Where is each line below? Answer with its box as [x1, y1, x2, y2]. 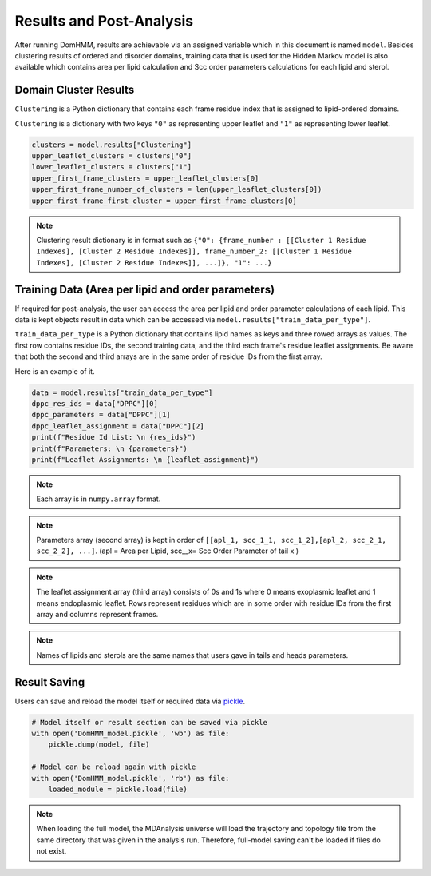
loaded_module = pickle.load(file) [48, 785, 188, 794]
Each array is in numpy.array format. [36, 494, 161, 504]
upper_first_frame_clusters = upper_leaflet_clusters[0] [31, 173, 259, 183]
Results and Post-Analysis [14, 12, 194, 30]
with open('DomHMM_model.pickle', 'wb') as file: [31, 729, 230, 739]
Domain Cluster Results [14, 83, 135, 97]
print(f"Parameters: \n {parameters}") [31, 444, 188, 453]
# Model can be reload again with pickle [31, 763, 196, 771]
